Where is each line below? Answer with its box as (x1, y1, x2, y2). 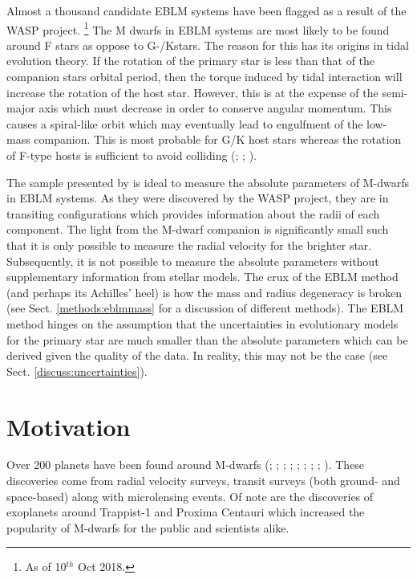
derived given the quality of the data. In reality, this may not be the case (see (6, 347, 388, 364)
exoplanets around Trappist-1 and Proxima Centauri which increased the (6, 504, 365, 520)
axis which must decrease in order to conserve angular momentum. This (38, 100, 392, 116)
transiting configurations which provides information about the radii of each (6, 205, 380, 222)
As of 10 (25, 558, 67, 575)
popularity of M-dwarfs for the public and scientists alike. (6, 519, 289, 536)
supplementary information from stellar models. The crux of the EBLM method (6, 268, 399, 285)
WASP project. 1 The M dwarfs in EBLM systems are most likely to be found (6, 18, 390, 38)
